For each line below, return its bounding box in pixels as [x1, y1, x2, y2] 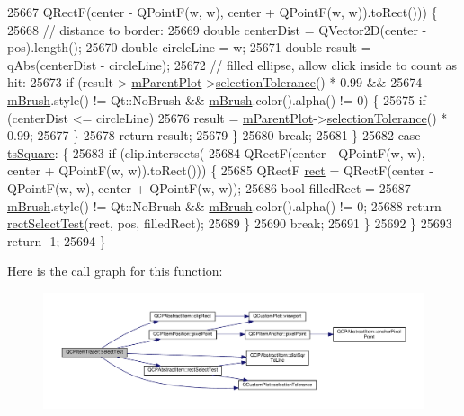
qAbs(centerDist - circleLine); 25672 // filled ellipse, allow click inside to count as [7, 55, 458, 74]
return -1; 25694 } [7, 231, 106, 250]
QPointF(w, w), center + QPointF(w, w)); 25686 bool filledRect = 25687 [7, 178, 411, 197]
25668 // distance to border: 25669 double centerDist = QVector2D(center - [7, 20, 427, 39]
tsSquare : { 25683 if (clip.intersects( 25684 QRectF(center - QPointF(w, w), [7, 143, 425, 162]
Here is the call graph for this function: [7, 261, 223, 280]
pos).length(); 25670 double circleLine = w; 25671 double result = [7, 38, 371, 57]
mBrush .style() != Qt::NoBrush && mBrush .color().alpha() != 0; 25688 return [7, 196, 442, 215]
